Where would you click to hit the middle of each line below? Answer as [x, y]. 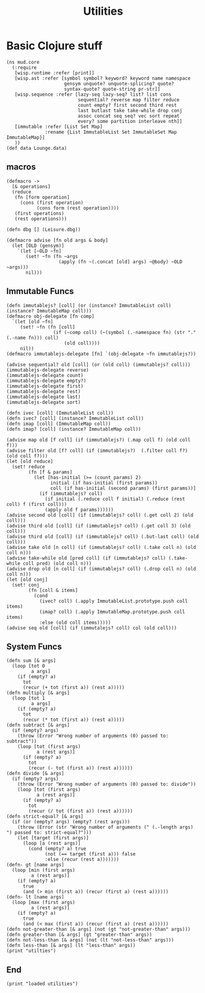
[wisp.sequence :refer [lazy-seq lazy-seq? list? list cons [93, 94]
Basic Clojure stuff [55, 46]
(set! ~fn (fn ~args [52, 256]
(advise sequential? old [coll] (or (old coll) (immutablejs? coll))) [99, 364]
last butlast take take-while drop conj [130, 111]
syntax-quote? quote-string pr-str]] [112, 89]
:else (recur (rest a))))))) [82, 860]
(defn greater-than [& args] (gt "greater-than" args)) [79, 935]
